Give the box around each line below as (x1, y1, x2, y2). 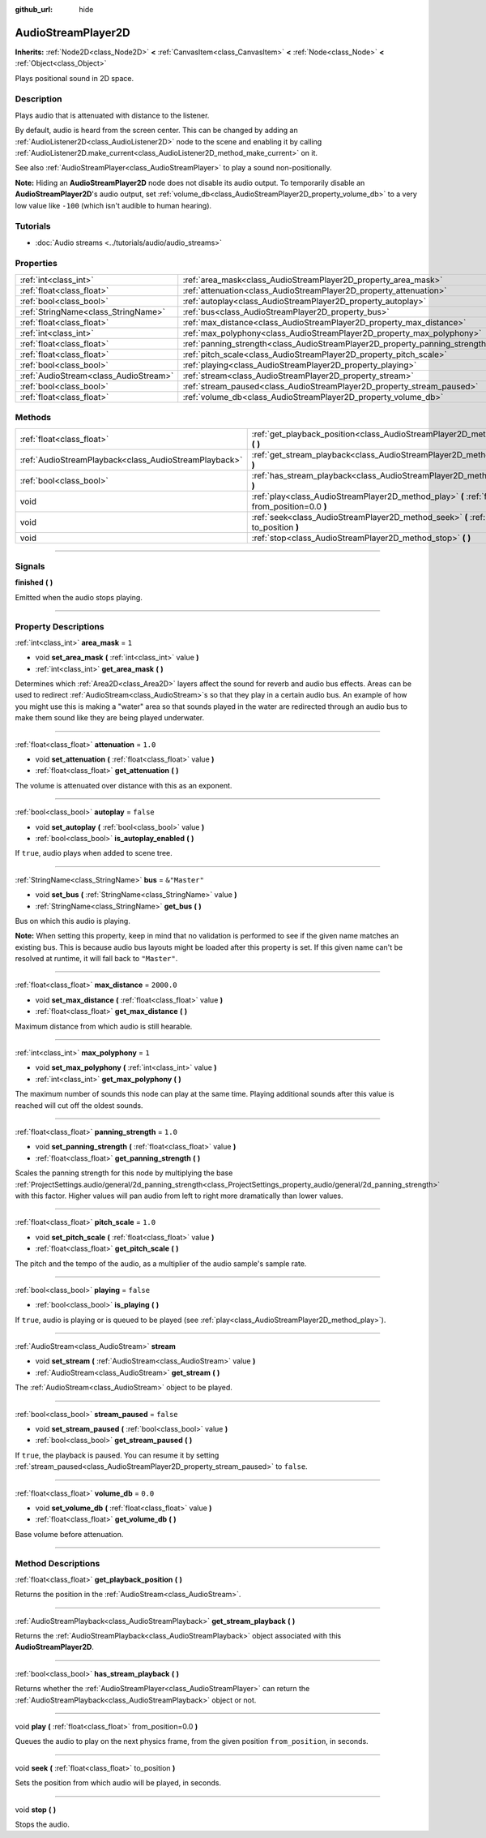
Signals (15, 560, 45, 572)
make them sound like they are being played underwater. (15, 713, 205, 723)
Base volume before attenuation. (15, 1529, 124, 1539)
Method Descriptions (15, 1557, 100, 1569)
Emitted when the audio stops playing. (15, 592, 143, 602)
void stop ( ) (15, 1805, 57, 1814)
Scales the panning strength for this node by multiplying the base (15, 1168, 233, 1178)
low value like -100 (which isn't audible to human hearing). (15, 200, 212, 210)
